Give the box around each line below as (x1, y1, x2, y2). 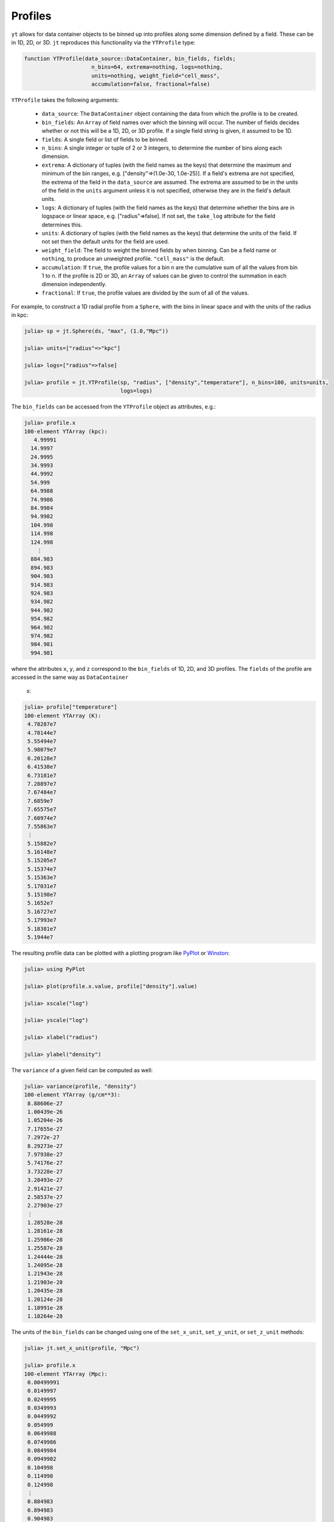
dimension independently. (41, 281, 106, 288)
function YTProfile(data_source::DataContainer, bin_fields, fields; (24, 55, 236, 62)
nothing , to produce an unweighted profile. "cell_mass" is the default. (41, 255, 225, 262)
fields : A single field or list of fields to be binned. (41, 136, 169, 143)
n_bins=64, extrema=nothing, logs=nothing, (91, 64, 223, 71)
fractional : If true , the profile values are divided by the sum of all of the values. (41, 289, 249, 296)
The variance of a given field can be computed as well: (11, 1066, 153, 1074)
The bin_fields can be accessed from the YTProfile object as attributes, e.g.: (11, 403, 216, 410)
